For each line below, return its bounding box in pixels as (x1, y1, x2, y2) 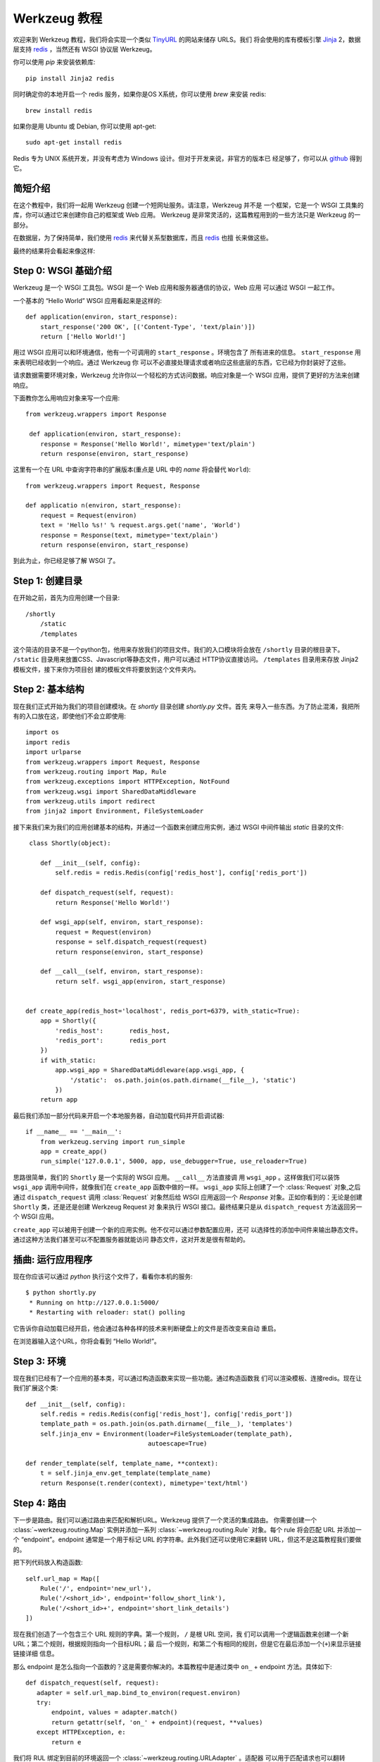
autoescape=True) (148, 1440, 208, 1448)
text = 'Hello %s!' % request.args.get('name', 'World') (39, 522, 241, 529)
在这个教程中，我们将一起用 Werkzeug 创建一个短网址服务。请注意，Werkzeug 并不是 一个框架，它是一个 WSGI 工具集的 (13, 201, 364, 209)
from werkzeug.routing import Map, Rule (25, 768, 167, 775)
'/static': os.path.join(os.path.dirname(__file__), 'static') (70, 1076, 297, 1084)
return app (39, 1096, 78, 1104)
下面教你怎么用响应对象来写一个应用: (13, 393, 120, 402)
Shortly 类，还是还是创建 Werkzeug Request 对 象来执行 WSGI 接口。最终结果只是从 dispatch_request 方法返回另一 (13, 1202, 362, 1211)
